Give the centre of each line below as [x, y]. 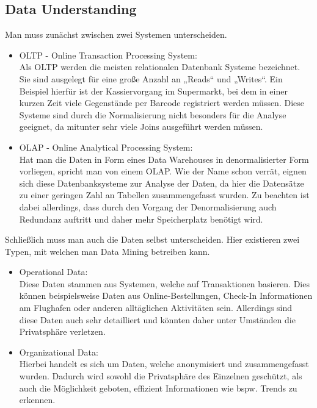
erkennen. [37, 400]
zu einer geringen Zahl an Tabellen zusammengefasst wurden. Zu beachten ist [164, 195]
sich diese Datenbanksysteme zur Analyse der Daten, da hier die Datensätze [162, 183]
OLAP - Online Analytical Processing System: [106, 147]
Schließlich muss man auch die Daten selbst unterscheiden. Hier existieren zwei [152, 239]
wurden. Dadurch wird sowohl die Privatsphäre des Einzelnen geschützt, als [161, 376]
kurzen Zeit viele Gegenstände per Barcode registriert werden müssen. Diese [162, 103]
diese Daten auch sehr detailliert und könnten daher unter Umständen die [157, 319]
